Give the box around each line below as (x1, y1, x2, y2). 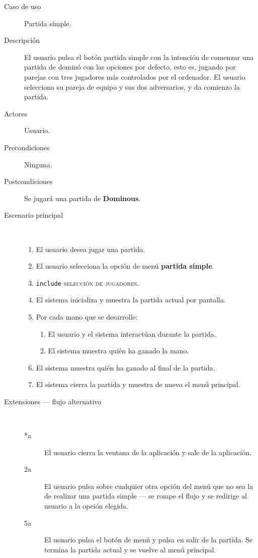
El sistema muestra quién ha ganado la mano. (48, 345, 189, 356)
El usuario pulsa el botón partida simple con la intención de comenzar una (24, 51, 254, 62)
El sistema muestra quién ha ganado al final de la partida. (36, 362, 215, 373)
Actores (4, 108, 27, 118)
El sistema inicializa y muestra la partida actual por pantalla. (36, 294, 226, 305)
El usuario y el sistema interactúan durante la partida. (48, 328, 216, 339)
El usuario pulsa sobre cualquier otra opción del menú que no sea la (44, 480, 253, 491)
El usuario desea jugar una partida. (36, 243, 145, 254)
